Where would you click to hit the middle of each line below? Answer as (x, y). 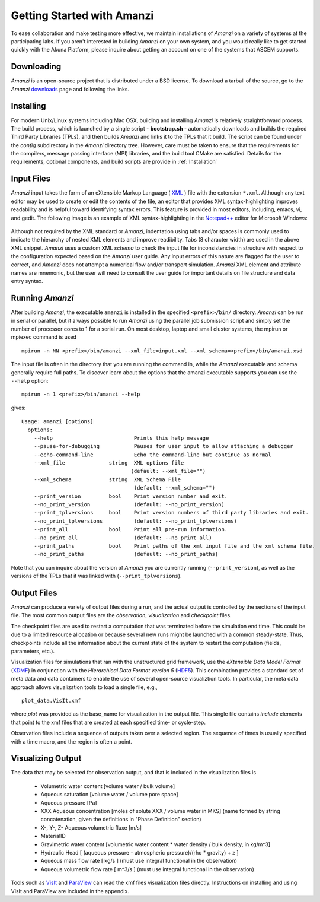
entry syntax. (27, 281)
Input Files (31, 179)
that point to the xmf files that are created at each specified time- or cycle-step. (108, 722)
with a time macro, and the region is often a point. (72, 741)
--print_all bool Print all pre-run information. (131, 529)
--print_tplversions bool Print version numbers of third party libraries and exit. (171, 513)
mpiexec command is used (44, 337)
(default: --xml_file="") (168, 471)
